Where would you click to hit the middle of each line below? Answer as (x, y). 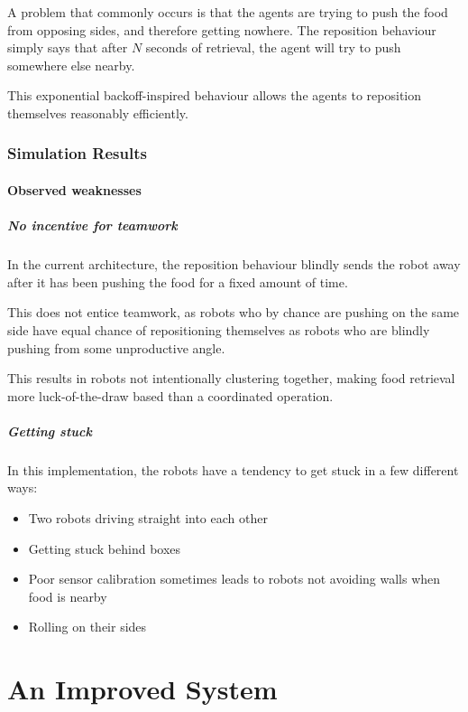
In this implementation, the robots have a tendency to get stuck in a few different (233, 469)
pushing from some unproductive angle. (116, 347)
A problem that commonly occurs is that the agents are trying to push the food (228, 12)
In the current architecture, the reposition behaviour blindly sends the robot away (234, 264)
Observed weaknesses (74, 190)
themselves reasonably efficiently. (98, 112)
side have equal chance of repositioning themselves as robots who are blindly (219, 329)
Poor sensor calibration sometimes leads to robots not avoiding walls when (234, 579)
